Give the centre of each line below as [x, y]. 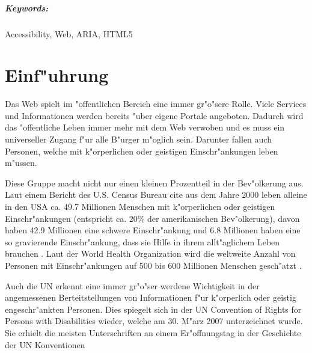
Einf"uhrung [57, 75]
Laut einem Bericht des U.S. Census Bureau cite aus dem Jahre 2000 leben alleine [156, 195]
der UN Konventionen [45, 344]
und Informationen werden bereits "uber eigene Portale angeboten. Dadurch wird [154, 115]
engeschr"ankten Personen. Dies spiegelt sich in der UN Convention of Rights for [153, 309]
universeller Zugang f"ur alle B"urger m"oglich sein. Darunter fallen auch [138, 139]
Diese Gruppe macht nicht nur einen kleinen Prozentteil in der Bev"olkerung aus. [154, 183]
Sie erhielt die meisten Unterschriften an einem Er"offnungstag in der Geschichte [153, 332]
